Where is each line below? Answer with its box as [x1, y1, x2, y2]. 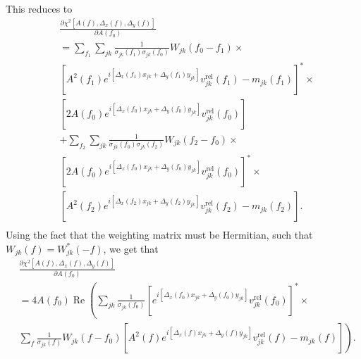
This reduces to [6, 1, 73, 15]
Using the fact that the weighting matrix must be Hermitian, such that [6, 227, 313, 242]
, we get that [103, 241, 159, 256]
